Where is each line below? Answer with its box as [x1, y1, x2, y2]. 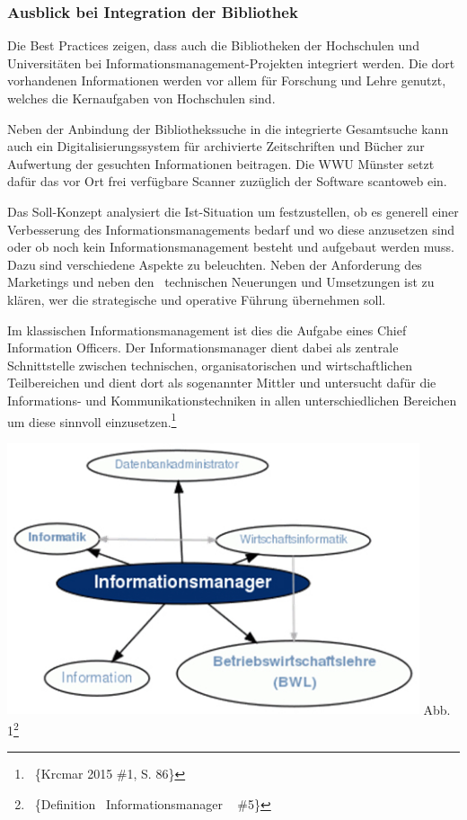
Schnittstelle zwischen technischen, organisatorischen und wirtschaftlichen [7, 355, 412, 374]
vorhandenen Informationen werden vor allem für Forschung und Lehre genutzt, [7, 71, 446, 90]
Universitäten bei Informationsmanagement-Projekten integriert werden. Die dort [7, 53, 455, 72]
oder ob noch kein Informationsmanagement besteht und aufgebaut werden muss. [7, 237, 454, 256]
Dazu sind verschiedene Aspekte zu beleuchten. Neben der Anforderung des [7, 254, 422, 273]
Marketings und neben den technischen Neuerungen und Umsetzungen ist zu [7, 272, 435, 291]
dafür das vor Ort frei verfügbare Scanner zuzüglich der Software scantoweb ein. [7, 172, 447, 191]
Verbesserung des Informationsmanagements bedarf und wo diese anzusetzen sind [7, 219, 455, 238]
